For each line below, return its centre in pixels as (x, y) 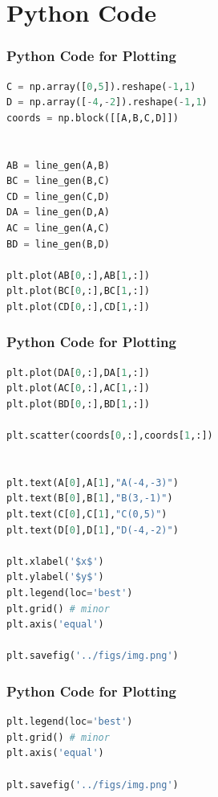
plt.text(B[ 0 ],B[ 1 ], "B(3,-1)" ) (90, 499)
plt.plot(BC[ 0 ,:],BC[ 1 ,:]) (79, 291)
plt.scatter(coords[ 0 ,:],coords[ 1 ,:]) (110, 436)
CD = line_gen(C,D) (58, 196)
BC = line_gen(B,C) (58, 181)
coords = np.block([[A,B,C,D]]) (93, 118)
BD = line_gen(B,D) (58, 244)
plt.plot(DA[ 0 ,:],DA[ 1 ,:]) (79, 372)
